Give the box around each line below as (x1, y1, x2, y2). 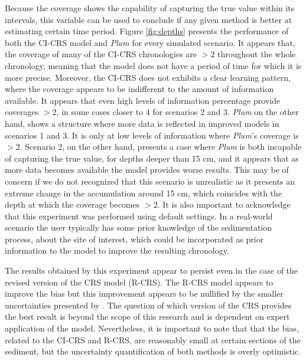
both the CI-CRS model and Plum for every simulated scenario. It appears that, (5, 36, 295, 48)
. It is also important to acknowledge (157, 198, 291, 211)
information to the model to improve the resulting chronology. (5, 244, 229, 257)
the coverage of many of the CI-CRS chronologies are (5, 48, 197, 60)
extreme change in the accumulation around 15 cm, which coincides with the (5, 186, 282, 199)
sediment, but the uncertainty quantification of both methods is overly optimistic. (5, 345, 301, 357)
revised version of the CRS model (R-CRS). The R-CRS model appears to (5, 275, 274, 288)
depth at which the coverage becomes (5, 198, 140, 211)
